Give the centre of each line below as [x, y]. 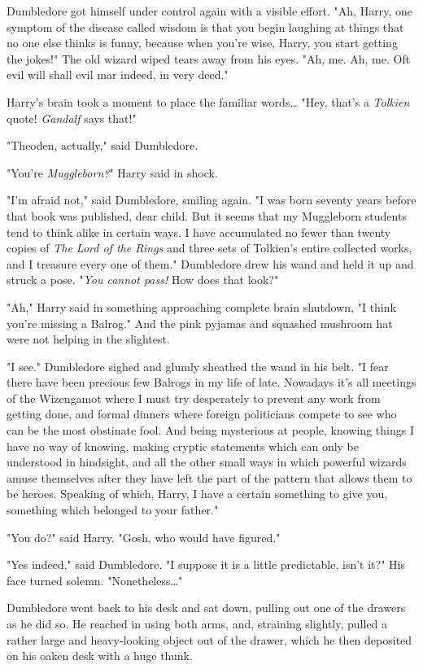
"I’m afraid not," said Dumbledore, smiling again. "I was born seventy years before [211, 200]
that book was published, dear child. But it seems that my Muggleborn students [207, 215]
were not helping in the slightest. [88, 339]
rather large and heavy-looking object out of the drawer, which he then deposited [209, 639]
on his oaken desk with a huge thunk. [100, 656]
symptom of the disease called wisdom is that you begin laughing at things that [205, 26]
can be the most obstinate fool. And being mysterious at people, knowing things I [210, 430]
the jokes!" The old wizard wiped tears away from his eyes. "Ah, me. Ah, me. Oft [209, 58]
